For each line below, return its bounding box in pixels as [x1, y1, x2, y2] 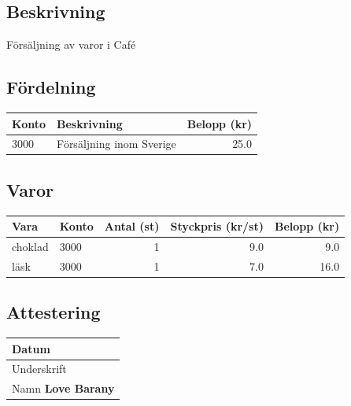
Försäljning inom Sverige [57, 135, 176, 152]
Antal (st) [104, 218, 160, 234]
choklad [12, 238, 49, 254]
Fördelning [6, 75, 96, 99]
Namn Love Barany [12, 380, 115, 397]
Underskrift [12, 360, 67, 377]
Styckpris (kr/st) [170, 218, 264, 234]
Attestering [6, 300, 101, 324]
